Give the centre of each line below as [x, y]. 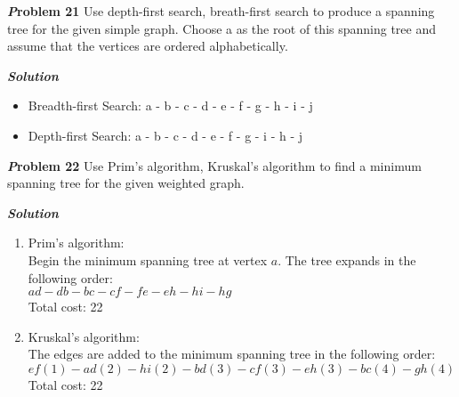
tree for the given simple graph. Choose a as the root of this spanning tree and [222, 28]
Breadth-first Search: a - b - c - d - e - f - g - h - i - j [170, 105]
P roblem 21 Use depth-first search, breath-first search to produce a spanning [221, 11]
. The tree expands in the [347, 259]
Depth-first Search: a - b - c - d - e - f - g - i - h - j [165, 135]
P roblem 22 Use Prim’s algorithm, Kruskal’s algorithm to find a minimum [214, 165]
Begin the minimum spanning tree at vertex [148, 259]
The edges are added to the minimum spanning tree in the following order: [232, 354]
